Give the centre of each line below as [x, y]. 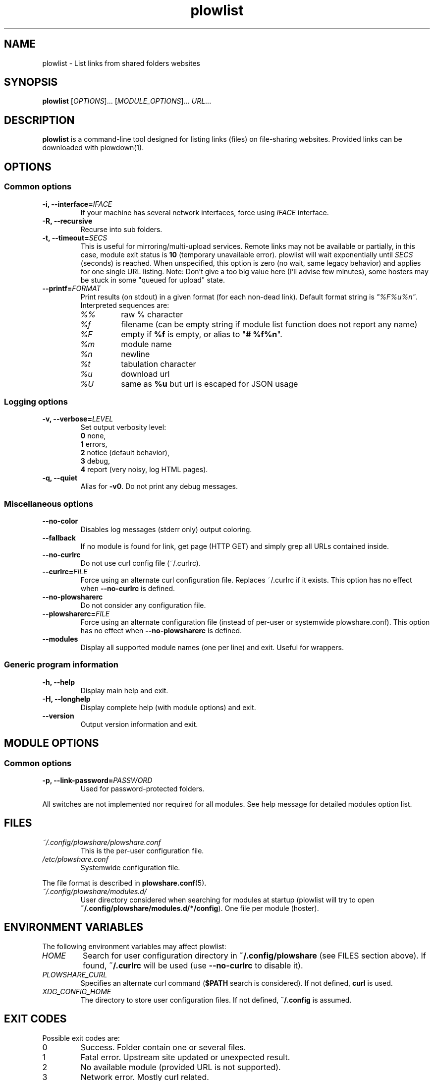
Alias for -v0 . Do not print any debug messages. [159, 486]
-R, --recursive [67, 221]
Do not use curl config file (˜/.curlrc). [140, 563]
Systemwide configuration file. [130, 867]
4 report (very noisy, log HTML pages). [144, 470]
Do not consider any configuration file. [143, 605]
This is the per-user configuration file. [142, 850]
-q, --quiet [60, 478]
